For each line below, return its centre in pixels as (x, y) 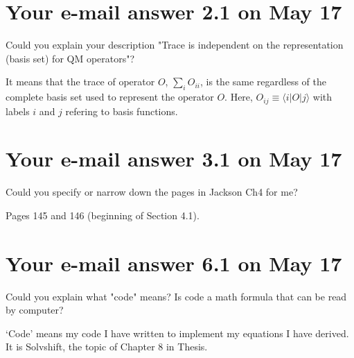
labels (18, 111)
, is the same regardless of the (263, 82)
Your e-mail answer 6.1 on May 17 (174, 263)
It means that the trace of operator (80, 82)
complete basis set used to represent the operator (110, 97)
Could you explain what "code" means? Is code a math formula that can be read (176, 296)
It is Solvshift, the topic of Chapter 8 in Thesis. (107, 347)
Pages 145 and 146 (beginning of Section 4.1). (103, 215)
